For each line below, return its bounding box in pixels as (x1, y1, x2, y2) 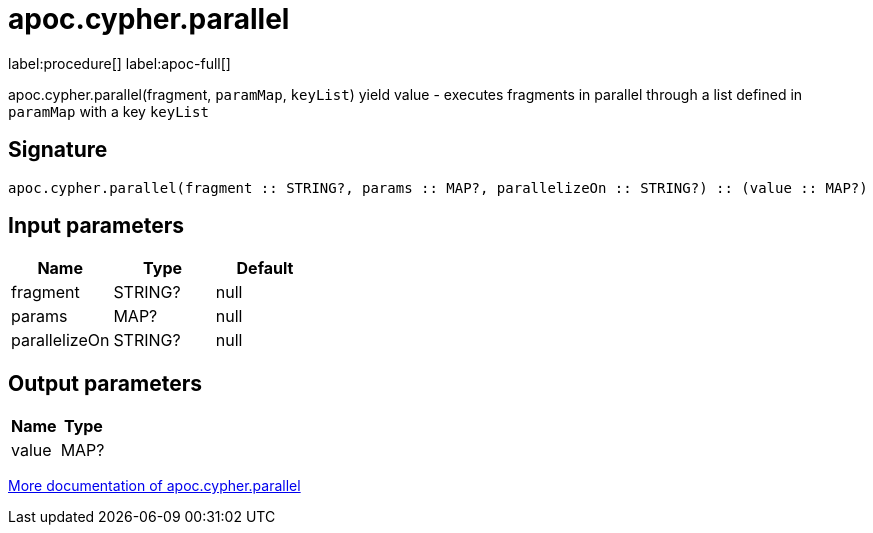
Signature (8, 137, 108, 163)
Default (236, 258, 294, 279)
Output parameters (8, 370, 202, 396)
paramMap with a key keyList (8, 102, 209, 120)
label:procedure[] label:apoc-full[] (8, 54, 231, 72)
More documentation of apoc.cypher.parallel (8, 477, 301, 495)
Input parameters (8, 213, 185, 239)
